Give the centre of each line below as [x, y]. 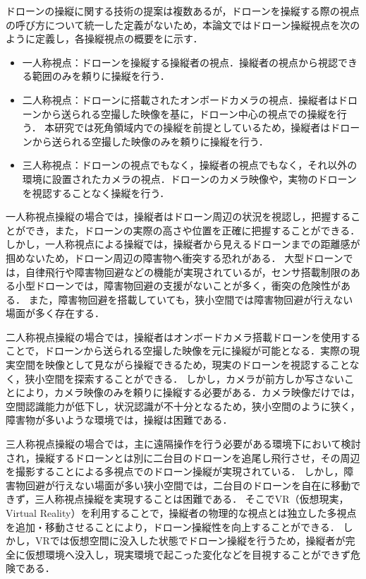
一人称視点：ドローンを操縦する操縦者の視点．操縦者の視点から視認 [180, 62]
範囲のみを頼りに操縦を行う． [101, 76]
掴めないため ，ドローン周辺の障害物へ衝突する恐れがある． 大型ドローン [175, 257]
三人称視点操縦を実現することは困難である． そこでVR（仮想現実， [192, 499]
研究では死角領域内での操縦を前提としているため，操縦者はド [197, 127]
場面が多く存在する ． [55, 313]
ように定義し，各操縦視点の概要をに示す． [104, 38]
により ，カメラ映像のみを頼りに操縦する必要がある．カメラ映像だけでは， [188, 392]
